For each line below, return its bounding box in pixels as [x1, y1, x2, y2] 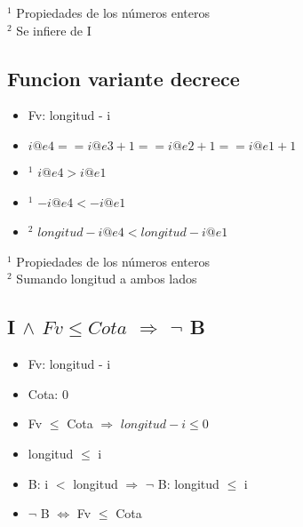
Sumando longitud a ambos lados [16, 269, 197, 288]
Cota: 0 [28, 384, 68, 403]
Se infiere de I [16, 20, 92, 39]
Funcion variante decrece [7, 64, 240, 92]
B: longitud [157, 474, 219, 492]
